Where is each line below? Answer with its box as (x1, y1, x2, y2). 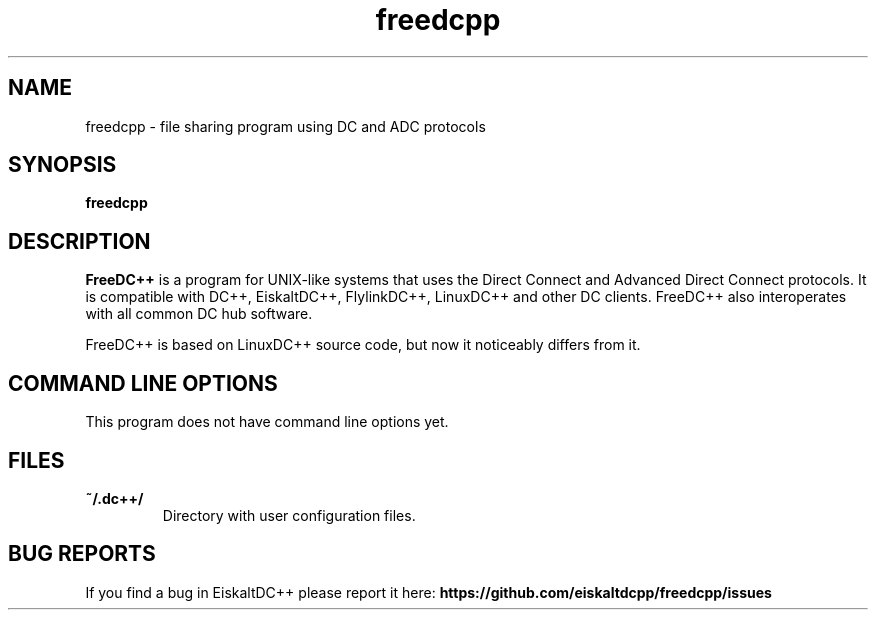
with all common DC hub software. (85, 305, 313, 323)
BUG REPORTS (8, 541, 156, 567)
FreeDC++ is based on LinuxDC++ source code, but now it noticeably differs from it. (85, 336, 641, 354)
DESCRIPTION (8, 228, 151, 254)
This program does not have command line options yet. (85, 413, 449, 431)
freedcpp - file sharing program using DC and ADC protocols (85, 117, 486, 135)
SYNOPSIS (8, 152, 117, 178)
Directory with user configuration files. (162, 506, 416, 524)
